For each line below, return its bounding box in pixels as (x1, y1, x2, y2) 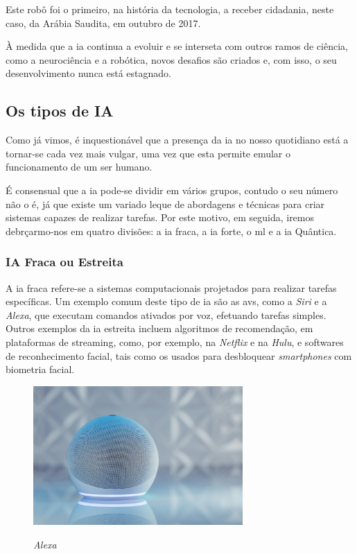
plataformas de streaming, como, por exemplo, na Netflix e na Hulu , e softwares (6, 334, 344, 349)
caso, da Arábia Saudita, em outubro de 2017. (6, 15, 201, 30)
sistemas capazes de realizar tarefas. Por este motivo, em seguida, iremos (6, 210, 315, 225)
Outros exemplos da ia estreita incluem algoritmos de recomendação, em (6, 321, 313, 336)
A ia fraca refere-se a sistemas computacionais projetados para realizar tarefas (6, 280, 337, 295)
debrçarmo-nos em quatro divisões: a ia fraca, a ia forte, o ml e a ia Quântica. (6, 223, 337, 238)
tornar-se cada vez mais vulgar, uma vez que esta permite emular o (6, 146, 291, 160)
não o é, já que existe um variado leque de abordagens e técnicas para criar (6, 196, 325, 211)
